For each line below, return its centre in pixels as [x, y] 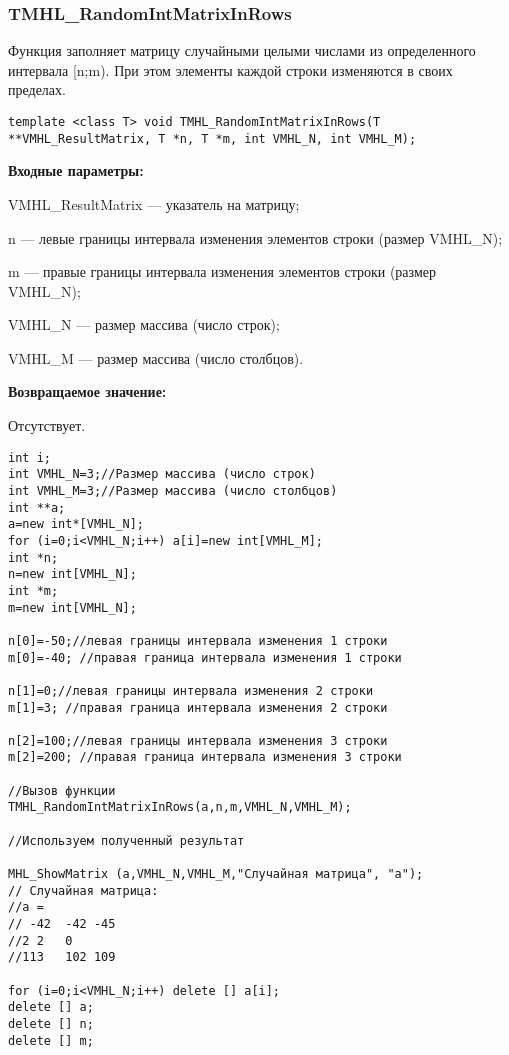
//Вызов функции [62, 790]
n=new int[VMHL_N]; [72, 574]
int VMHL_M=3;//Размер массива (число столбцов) [173, 490]
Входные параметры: [76, 170]
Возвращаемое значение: [87, 391]
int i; [29, 457]
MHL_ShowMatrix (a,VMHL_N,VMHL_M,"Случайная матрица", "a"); [216, 874]
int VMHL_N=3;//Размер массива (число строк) [162, 474]
